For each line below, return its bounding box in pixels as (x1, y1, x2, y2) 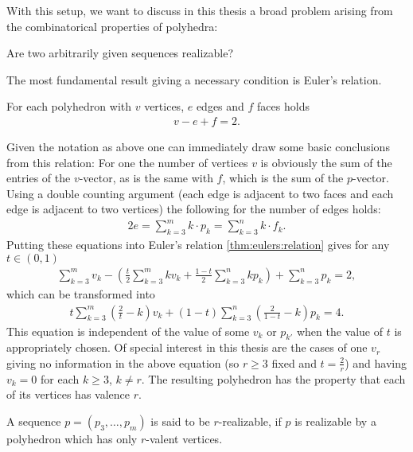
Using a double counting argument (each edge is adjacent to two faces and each (6, 185, 394, 201)
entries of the (6, 169, 71, 186)
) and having (345, 354, 407, 371)
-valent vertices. (146, 430, 223, 446)
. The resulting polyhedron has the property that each (141, 370, 406, 387)
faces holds (257, 98, 310, 115)
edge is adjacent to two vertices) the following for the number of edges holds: (6, 201, 381, 217)
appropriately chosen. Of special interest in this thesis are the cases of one (6, 339, 368, 356)
